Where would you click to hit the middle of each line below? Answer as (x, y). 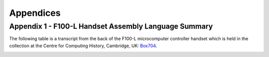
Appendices (35, 13)
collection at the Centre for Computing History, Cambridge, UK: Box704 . (83, 46)
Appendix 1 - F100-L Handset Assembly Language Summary (111, 26)
